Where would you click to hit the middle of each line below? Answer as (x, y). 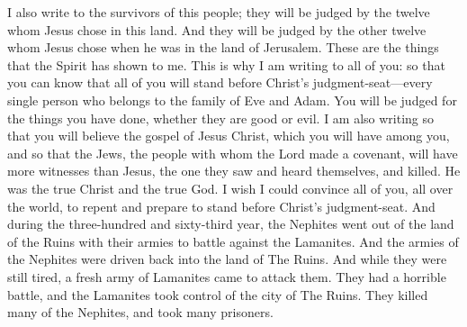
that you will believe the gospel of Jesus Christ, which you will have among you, (229, 136)
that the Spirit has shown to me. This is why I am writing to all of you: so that (226, 64)
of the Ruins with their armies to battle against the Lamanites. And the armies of (233, 241)
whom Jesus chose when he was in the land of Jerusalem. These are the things (223, 47)
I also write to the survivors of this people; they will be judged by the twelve (219, 12)
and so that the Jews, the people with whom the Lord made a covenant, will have (233, 153)
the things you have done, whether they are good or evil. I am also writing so (221, 118)
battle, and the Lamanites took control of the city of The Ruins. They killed (218, 294)
